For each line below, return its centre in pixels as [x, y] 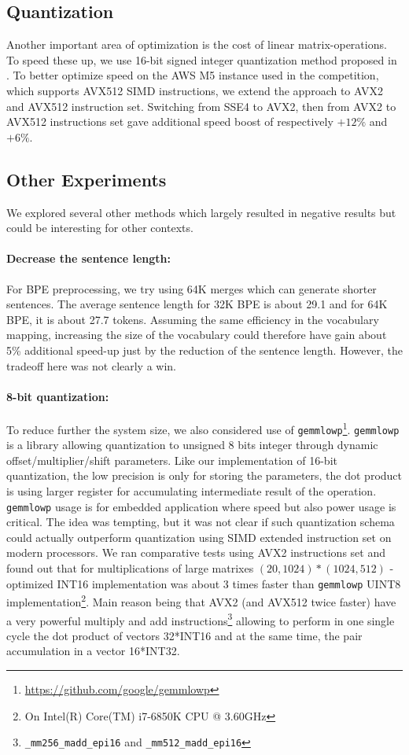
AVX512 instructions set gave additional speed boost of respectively [170, 122]
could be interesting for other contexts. [100, 228]
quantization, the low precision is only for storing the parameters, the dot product [204, 475]
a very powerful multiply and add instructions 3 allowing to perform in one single [201, 619]
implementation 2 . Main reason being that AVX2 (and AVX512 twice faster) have [201, 600]
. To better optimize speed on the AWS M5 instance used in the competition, [193, 75]
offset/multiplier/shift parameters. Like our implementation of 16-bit [172, 460]
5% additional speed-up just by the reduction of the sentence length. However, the [204, 350]
